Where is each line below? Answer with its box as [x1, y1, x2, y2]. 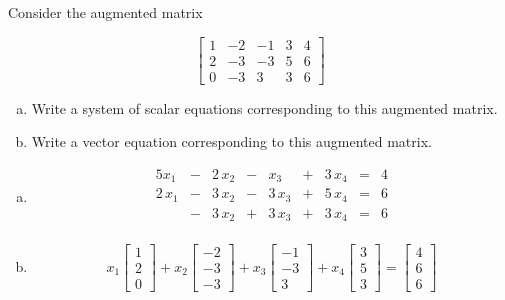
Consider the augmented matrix [8, 2, 203, 22]
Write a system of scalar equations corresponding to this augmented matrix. [31, 97, 498, 118]
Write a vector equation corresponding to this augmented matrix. [31, 131, 432, 152]
